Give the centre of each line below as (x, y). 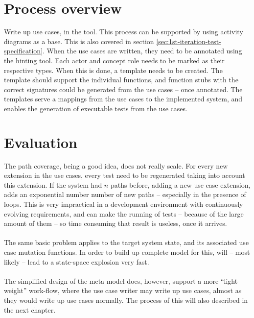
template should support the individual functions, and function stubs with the (121, 80)
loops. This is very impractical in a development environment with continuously (124, 204)
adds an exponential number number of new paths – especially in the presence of (125, 194)
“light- (230, 281)
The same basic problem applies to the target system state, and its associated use (127, 242)
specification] (23, 51)
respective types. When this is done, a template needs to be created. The (113, 70)
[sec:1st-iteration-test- (189, 41)
